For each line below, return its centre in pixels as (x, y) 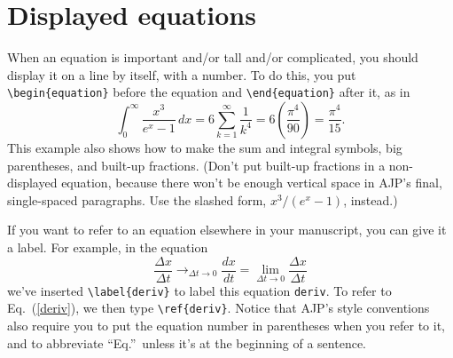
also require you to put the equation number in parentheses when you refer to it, (226, 325)
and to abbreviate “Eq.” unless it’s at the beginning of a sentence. (187, 342)
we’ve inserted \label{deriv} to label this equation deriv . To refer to (199, 290)
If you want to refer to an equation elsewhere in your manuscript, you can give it (227, 230)
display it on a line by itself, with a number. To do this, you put (182, 74)
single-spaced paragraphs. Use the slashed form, (137, 199)
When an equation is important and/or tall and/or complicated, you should (213, 57)
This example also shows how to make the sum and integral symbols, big (205, 147)
